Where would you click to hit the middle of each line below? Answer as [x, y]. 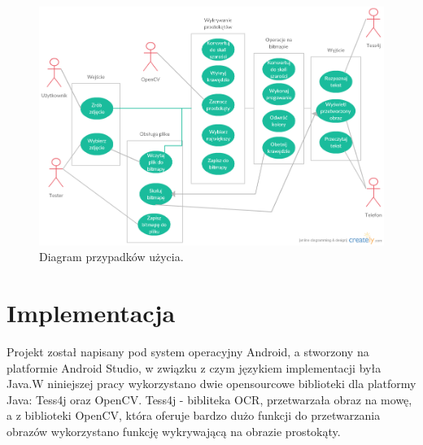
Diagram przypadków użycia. [111, 257]
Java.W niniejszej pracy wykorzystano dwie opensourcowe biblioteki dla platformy [211, 384]
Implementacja [91, 313]
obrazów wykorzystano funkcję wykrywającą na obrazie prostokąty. [174, 432]
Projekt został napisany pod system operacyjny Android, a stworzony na [188, 352]
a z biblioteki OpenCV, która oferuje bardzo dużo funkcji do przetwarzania [194, 415]
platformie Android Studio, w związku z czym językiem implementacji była [194, 367]
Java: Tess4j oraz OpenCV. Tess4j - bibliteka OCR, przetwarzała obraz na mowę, [209, 399]
